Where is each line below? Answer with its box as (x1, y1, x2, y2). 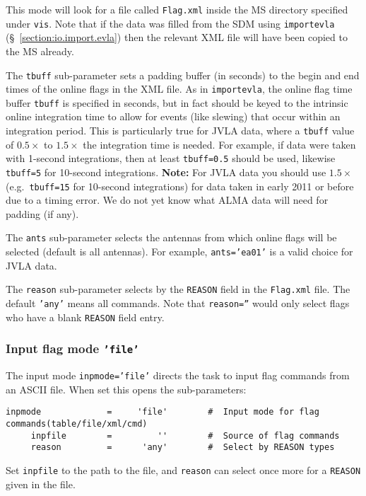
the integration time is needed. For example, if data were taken (83, 137, 356, 151)
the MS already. (6, 43, 74, 58)
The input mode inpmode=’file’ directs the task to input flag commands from (6, 368, 350, 383)
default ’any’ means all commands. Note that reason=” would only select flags (6, 296, 350, 311)
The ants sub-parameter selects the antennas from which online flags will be (6, 230, 337, 245)
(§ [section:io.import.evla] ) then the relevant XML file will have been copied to (6, 30, 348, 45)
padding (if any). (6, 206, 79, 221)
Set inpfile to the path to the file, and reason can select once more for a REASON (6, 463, 361, 477)
